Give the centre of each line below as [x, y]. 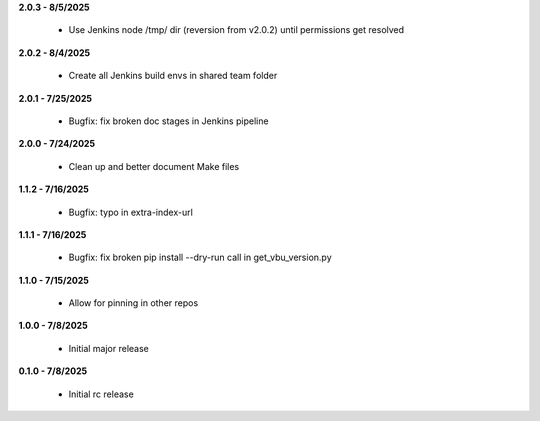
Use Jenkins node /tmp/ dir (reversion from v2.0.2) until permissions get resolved [236, 30]
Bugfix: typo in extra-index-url [131, 212]
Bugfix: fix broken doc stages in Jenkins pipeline [168, 121]
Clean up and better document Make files [154, 166]
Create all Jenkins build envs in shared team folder [173, 76]
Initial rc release [101, 394]
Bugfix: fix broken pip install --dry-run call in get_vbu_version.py [200, 257]
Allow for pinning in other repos [133, 303]
